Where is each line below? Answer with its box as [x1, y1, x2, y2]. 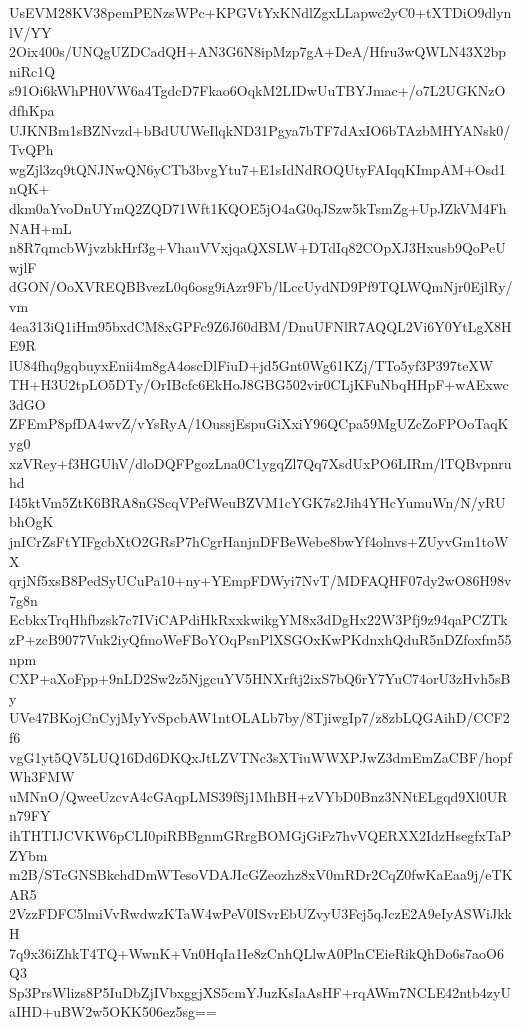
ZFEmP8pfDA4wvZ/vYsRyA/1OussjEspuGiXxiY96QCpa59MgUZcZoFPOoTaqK [9, 413, 509, 434]
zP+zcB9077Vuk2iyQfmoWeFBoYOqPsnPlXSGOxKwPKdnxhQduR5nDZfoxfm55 [9, 629, 512, 649]
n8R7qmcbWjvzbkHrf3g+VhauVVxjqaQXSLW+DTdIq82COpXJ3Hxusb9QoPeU [9, 237, 506, 258]
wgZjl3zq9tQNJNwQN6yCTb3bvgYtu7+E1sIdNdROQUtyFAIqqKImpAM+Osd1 [9, 158, 506, 179]
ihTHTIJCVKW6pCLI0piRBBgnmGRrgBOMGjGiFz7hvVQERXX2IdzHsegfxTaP [9, 824, 512, 845]
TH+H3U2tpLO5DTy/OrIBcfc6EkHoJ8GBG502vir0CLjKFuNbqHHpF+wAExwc [9, 374, 509, 395]
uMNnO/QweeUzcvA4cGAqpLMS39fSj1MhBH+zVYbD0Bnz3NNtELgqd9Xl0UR [9, 785, 508, 806]
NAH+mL [9, 217, 72, 238]
